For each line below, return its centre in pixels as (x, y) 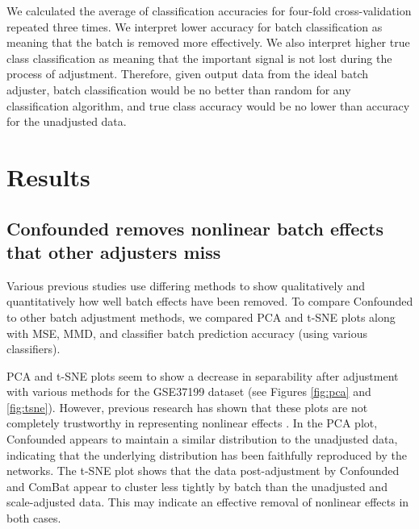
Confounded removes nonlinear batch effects (195, 228)
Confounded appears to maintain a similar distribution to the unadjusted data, (202, 439)
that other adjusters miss (114, 251)
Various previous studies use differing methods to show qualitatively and (186, 285)
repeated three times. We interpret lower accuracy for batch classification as (195, 26)
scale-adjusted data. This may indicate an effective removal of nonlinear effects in (208, 502)
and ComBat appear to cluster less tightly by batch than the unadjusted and (197, 486)
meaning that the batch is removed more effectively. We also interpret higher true (208, 42)
